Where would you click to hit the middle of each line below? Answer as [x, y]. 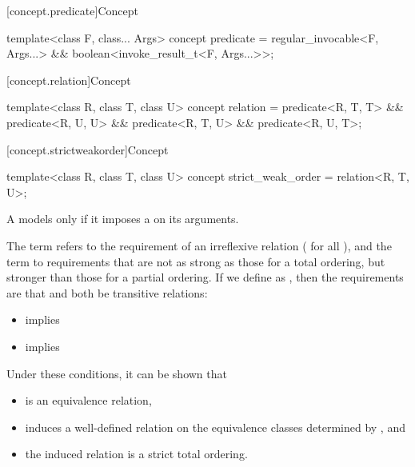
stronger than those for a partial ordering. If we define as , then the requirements [205, 277]
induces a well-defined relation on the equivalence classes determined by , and [215, 427]
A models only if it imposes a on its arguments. [123, 219]
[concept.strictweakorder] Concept [88, 149]
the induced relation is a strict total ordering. [136, 454]
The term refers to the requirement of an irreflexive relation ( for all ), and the [199, 245]
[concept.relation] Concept [69, 80]
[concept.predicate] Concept [72, 10]
